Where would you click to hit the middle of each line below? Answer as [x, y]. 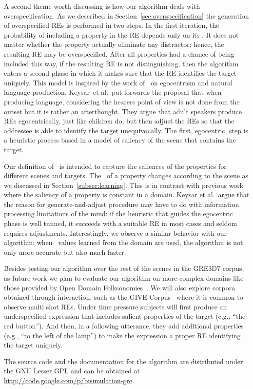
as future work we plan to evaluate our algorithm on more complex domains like [124, 278]
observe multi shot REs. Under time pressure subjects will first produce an [116, 306]
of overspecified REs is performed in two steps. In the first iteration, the [112, 25]
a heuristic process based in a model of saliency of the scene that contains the [120, 140]
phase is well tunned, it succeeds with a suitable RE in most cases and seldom [121, 223]
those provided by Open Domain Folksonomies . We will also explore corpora [120, 287]
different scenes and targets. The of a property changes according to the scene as [126, 175]
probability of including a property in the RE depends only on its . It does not [121, 34]
